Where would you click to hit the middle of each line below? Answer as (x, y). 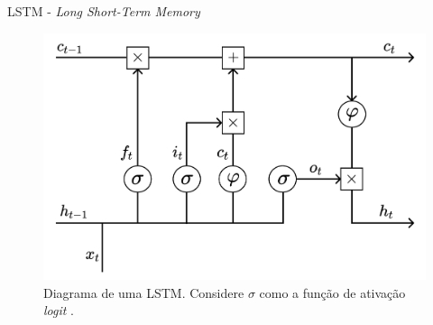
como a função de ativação (332, 292)
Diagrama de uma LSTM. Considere (144, 292)
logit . (59, 310)
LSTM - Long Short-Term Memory (104, 11)
